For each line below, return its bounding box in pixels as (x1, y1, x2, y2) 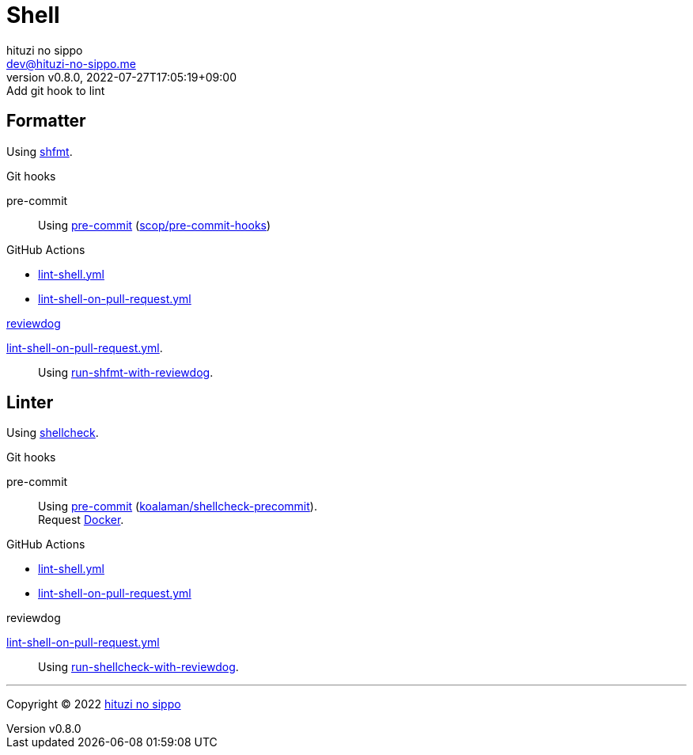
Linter (6, 393, 54, 413)
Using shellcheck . (6, 426, 99, 440)
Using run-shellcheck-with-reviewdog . (38, 660, 239, 674)
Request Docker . (38, 513, 124, 527)
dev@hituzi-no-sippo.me (6, 56, 136, 70)
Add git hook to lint (6, 83, 105, 97)
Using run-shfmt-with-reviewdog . (38, 365, 214, 379)
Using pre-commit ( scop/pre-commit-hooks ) (38, 218, 271, 232)
